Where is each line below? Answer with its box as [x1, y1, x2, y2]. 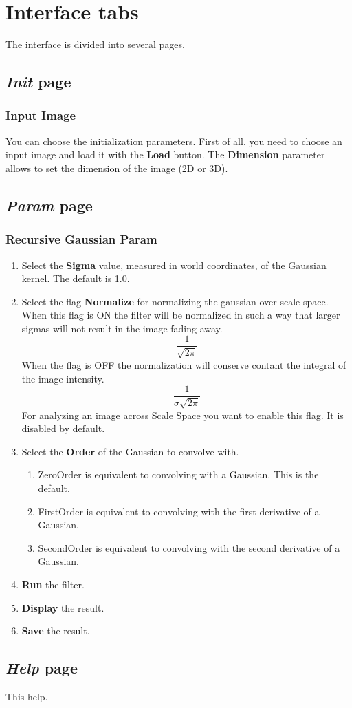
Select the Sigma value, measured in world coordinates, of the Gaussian [21, 257, 327, 272]
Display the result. [21, 600, 104, 614]
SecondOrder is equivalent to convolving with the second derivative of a [38, 540, 340, 555]
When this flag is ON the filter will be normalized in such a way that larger [21, 308, 340, 322]
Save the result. [21, 623, 90, 638]
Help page [5, 657, 78, 678]
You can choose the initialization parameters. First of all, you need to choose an [5, 133, 342, 148]
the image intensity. [21, 371, 104, 385]
